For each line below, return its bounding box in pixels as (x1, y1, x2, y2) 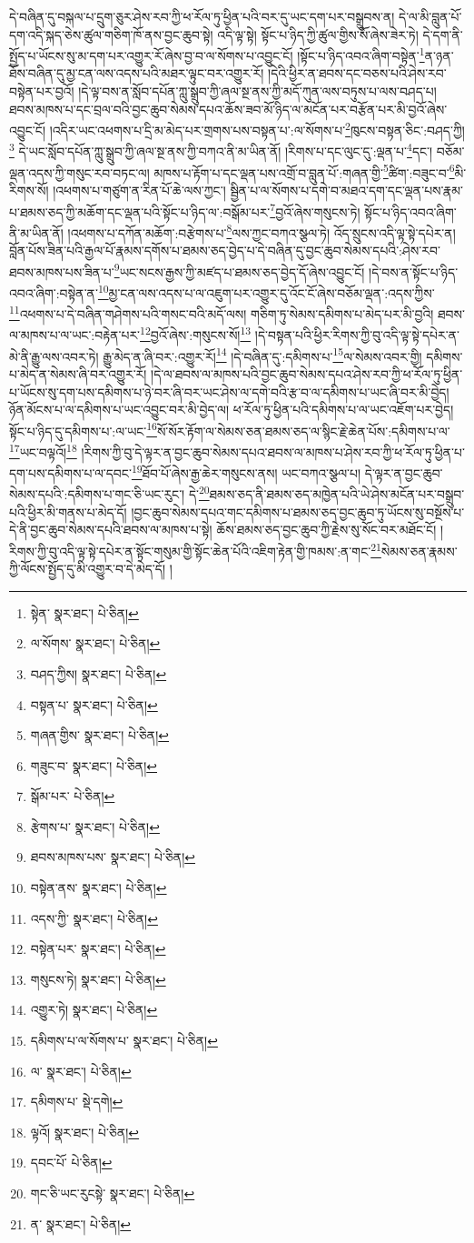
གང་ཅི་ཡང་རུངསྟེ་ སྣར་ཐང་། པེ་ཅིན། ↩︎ (30, 1184, 195, 1202)
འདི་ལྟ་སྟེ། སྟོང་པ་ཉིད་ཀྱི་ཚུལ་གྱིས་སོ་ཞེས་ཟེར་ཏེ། (217, 25, 419, 44)
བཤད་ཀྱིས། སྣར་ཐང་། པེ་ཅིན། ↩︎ (30, 664, 167, 683)
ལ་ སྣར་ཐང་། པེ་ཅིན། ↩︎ (30, 1061, 132, 1080)
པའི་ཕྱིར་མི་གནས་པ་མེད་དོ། (9, 502, 127, 521)
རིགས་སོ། (9, 180, 49, 199)
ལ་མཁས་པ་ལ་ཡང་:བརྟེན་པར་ (9, 326, 141, 345)
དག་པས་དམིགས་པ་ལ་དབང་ (9, 463, 132, 482)
